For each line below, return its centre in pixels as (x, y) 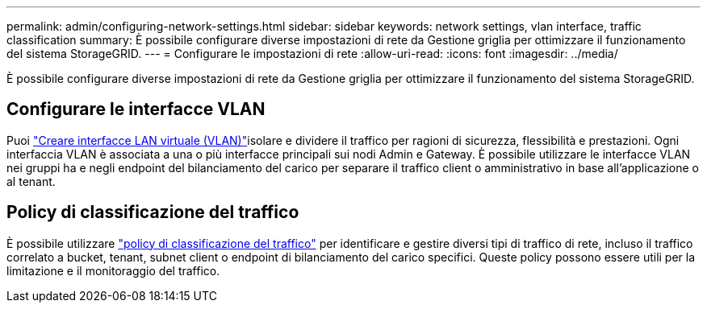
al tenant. (31, 181)
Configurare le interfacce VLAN (136, 109)
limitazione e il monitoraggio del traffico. (113, 270)
